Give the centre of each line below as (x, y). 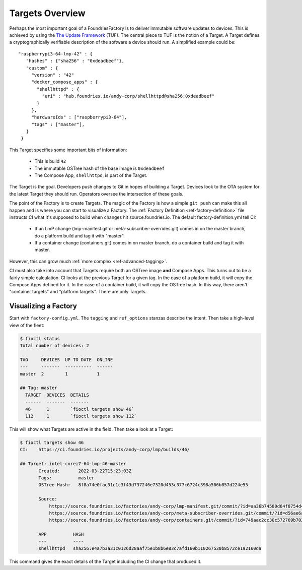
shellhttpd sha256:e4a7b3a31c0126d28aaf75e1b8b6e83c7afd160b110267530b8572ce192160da (150, 548)
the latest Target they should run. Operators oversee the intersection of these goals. (96, 194)
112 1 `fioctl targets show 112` (81, 416)
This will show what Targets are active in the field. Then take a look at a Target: (91, 429)
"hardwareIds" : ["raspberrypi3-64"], (79, 117)
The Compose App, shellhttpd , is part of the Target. (91, 175)
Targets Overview (47, 13)
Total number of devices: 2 (54, 346)
